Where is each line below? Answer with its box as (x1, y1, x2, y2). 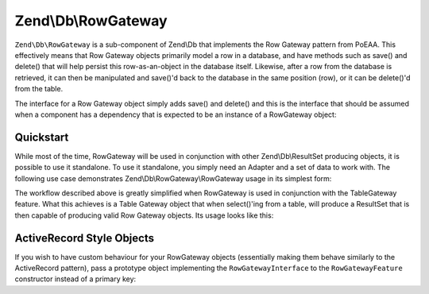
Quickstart (14, 130, 69, 144)
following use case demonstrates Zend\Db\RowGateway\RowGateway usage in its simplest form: (14, 173, 332, 183)
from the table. (14, 84, 64, 94)
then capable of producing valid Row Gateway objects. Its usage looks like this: (14, 211, 274, 220)
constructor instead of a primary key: (14, 274, 137, 284)
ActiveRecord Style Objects (14, 231, 155, 245)
